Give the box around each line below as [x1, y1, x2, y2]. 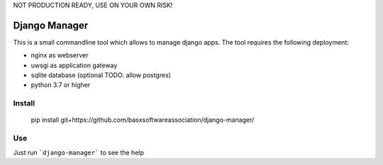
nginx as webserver [30, 51, 89, 59]
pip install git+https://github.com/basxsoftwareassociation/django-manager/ [30, 115, 255, 124]
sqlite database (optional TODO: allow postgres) [30, 71, 172, 79]
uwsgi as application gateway [30, 61, 118, 69]
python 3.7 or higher [30, 81, 91, 89]
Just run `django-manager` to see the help [13, 148, 145, 157]
